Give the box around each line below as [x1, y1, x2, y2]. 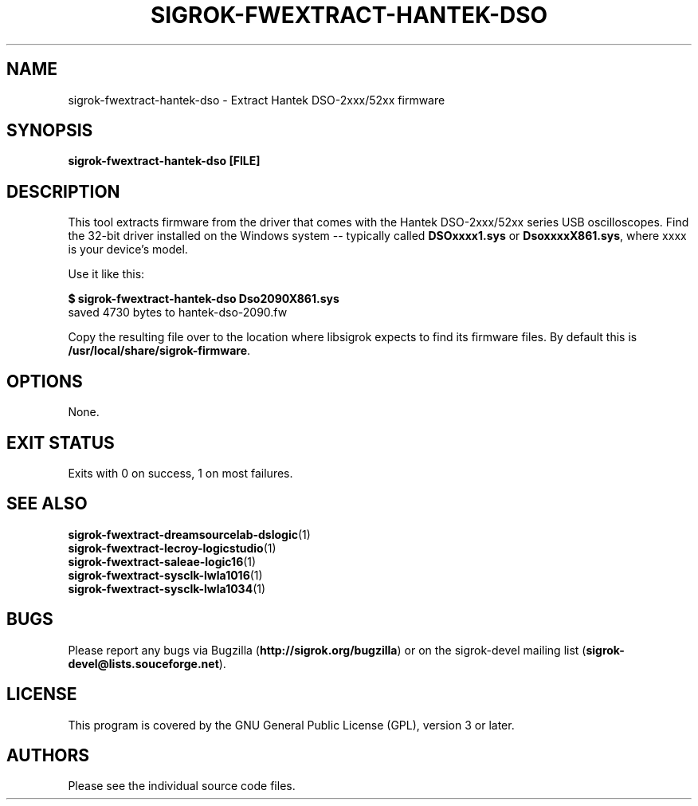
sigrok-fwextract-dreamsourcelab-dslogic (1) [68, 527, 311, 541]
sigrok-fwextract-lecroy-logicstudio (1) [68, 541, 276, 555]
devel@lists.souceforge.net [68, 656, 219, 670]
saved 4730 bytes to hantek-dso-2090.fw [68, 305, 288, 320]
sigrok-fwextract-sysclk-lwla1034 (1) [68, 581, 266, 596]
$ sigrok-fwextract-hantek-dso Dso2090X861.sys [68, 292, 339, 306]
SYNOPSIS [6, 120, 93, 141]
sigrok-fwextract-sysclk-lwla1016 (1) [68, 568, 263, 582]
